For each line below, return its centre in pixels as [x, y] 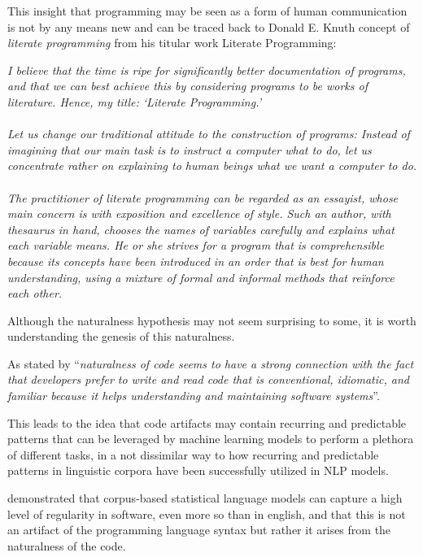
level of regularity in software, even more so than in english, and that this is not [207, 513]
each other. [35, 293]
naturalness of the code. [67, 545]
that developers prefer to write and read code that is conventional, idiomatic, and [208, 379]
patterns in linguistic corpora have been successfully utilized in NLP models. [198, 470]
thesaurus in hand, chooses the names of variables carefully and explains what [201, 229]
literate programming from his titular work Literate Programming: [172, 43]
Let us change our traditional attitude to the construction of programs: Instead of [209, 134]
